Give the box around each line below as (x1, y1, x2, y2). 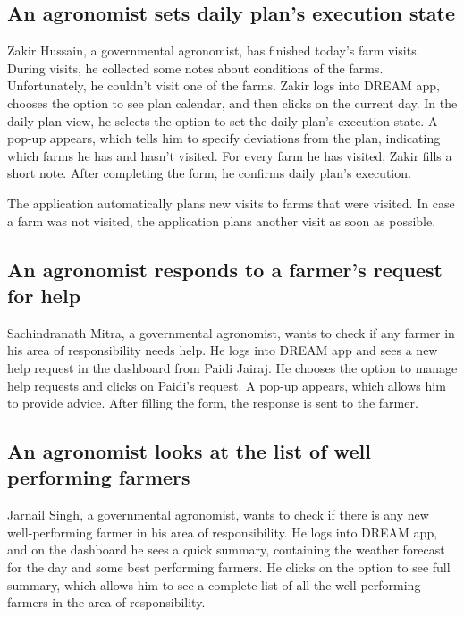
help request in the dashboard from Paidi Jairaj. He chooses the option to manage (7, 358, 458, 376)
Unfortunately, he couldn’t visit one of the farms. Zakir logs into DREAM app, (7, 76, 440, 95)
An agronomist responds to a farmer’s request (7, 255, 443, 283)
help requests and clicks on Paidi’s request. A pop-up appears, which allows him (7, 376, 446, 394)
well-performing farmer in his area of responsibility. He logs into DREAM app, (7, 522, 438, 541)
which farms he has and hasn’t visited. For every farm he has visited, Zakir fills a (7, 146, 452, 165)
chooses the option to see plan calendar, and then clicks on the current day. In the (7, 93, 458, 112)
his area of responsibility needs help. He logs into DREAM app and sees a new (7, 341, 438, 359)
